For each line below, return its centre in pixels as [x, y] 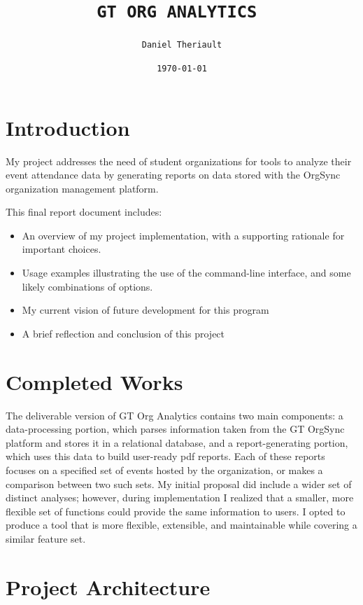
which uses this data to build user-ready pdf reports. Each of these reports [165, 456]
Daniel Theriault [182, 45]
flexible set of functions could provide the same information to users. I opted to [176, 511]
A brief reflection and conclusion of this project [123, 333]
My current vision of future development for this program [145, 310]
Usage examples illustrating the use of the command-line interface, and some [186, 273]
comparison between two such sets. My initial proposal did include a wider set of [179, 484]
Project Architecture [108, 586]
